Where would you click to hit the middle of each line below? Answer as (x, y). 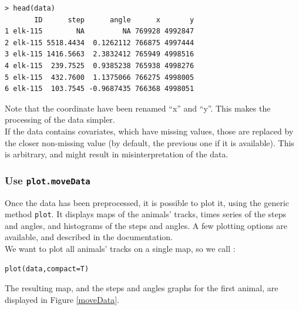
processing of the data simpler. (60, 119)
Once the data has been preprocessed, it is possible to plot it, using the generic (147, 202)
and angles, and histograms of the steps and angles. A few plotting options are (146, 225)
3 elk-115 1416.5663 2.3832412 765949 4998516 (100, 54)
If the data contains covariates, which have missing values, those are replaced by (149, 131)
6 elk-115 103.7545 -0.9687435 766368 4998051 (100, 89)
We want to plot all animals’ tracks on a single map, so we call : (120, 248)
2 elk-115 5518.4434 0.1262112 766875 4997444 (100, 43)
